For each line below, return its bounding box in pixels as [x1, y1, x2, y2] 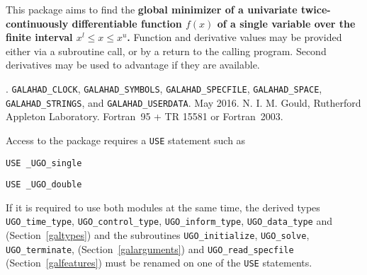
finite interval [6, 30, 73, 45]
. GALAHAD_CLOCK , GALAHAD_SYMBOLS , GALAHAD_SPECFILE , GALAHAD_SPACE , [6, 81, 322, 95]
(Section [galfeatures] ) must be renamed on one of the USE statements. [6, 255, 312, 270]
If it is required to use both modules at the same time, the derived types [6, 199, 320, 214]
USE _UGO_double [6, 180, 82, 190]
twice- [300, 2, 331, 16]
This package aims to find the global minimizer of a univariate [6, 2, 298, 16]
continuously [6, 16, 69, 30]
